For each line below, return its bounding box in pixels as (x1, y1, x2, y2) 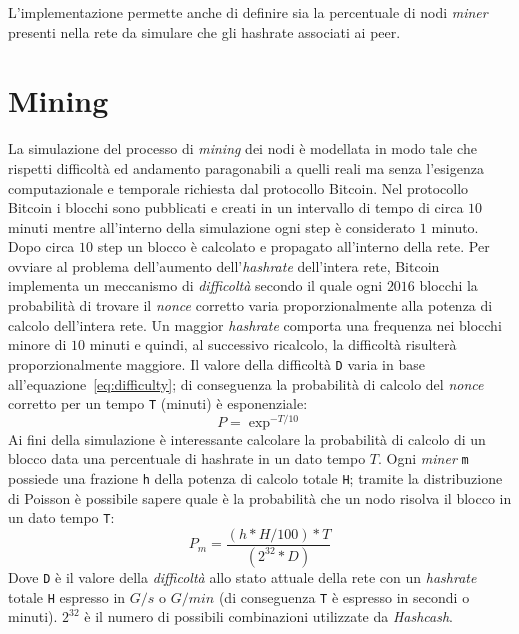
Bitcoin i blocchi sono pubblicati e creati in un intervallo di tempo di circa (8, 197, 464, 218)
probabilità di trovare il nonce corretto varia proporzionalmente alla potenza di (8, 295, 493, 316)
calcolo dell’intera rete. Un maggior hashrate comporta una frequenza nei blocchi (8, 314, 502, 335)
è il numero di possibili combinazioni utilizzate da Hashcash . (84, 606, 454, 627)
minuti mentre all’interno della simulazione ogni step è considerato (8, 216, 416, 237)
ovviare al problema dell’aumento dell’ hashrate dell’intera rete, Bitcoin (8, 255, 440, 276)
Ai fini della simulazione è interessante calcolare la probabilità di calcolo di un (8, 428, 486, 449)
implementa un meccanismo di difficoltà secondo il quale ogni (8, 275, 383, 296)
